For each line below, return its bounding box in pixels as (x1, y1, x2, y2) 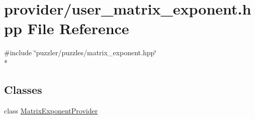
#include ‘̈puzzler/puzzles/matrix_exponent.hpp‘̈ (4, 47, 157, 58)
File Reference (27, 18, 129, 39)
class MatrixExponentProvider (4, 105, 98, 115)
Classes (4, 81, 42, 97)
